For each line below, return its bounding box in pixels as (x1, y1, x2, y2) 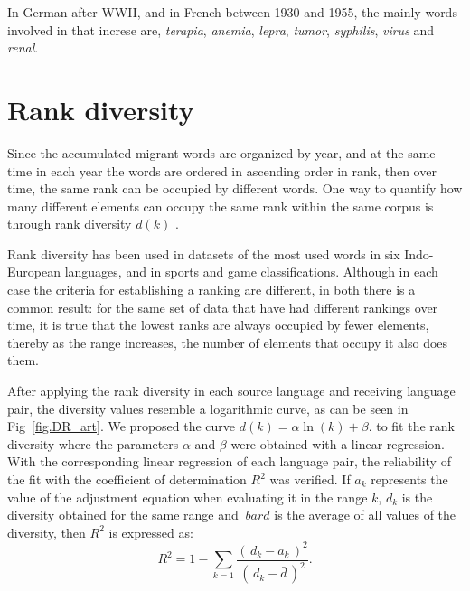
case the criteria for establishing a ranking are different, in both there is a (7, 280, 416, 299)
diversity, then (7, 522, 86, 541)
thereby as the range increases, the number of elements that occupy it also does (7, 333, 448, 352)
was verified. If (269, 470, 351, 488)
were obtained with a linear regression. (230, 434, 445, 453)
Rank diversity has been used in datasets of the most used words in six (7, 244, 400, 263)
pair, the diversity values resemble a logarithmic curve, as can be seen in (7, 399, 409, 417)
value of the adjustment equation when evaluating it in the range (7, 487, 368, 506)
